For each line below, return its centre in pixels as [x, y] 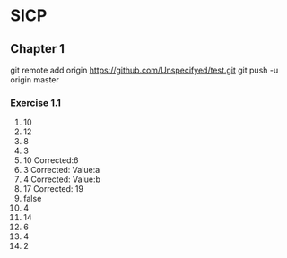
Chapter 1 [38, 49]
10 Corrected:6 [51, 160]
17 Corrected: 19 [53, 189]
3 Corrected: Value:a [61, 170]
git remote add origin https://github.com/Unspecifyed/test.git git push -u [144, 70]
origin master [35, 80]
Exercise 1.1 [36, 102]
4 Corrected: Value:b [62, 179]
